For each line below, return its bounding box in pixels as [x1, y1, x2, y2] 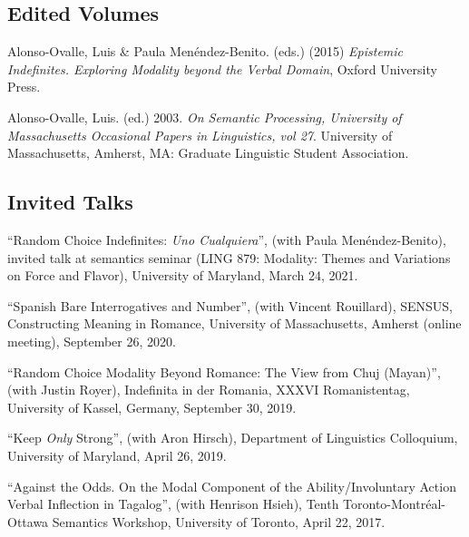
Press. [7, 77, 41, 96]
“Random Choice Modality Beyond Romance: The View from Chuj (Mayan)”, [7, 362, 441, 381]
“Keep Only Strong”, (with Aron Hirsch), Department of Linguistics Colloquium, [7, 428, 458, 447]
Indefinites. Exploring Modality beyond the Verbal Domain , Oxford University [7, 59, 437, 78]
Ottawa [7, 512, 49, 531]
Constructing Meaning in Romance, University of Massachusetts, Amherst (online [7, 314, 462, 333]
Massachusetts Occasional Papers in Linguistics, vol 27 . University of [7, 125, 393, 144]
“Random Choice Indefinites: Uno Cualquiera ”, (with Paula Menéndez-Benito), [7, 229, 446, 249]
